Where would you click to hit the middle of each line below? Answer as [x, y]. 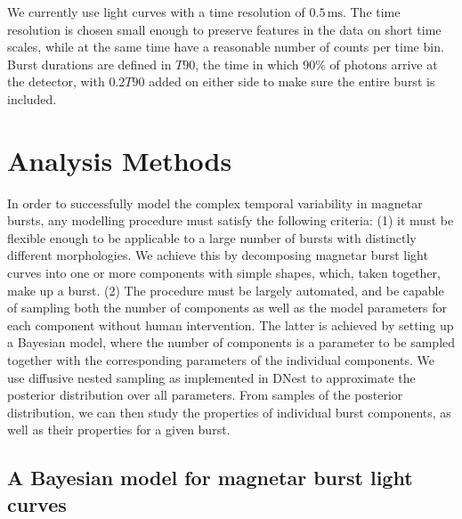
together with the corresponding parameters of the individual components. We [221, 360]
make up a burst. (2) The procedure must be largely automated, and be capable [226, 290]
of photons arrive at [384, 64]
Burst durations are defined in [89, 64]
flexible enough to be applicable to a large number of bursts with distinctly [212, 237]
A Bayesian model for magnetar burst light [210, 478]
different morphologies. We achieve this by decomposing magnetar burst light [218, 255]
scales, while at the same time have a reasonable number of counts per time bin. [226, 47]
